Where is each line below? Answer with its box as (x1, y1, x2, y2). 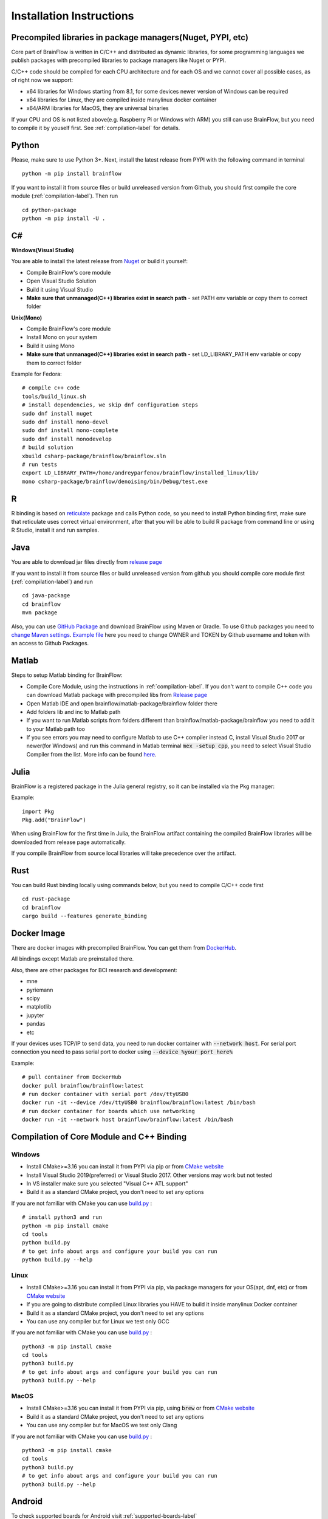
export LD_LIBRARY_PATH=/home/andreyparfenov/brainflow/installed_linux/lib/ (22, 470, 259, 476)
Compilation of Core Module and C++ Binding (11, 1131, 187, 1142)
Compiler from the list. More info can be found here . (26, 750, 157, 758)
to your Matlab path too (26, 725, 85, 732)
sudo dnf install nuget (22, 410, 93, 417)
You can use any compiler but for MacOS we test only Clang (26, 1422, 177, 1429)
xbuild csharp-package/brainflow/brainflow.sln (22, 453, 166, 459)
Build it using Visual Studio (26, 286, 94, 293)
